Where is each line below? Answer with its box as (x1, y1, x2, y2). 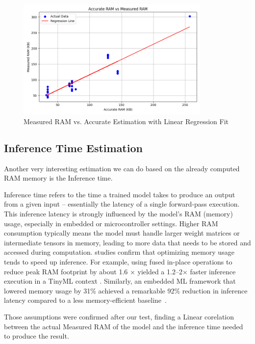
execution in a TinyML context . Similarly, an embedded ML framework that (4, 276, 236, 286)
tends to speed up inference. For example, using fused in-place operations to (4, 256, 232, 266)
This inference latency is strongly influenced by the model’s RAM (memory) (4, 209, 233, 218)
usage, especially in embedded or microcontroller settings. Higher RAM (4, 218, 218, 228)
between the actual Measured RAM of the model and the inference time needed (4, 321, 243, 331)
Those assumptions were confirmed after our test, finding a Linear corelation (4, 311, 234, 321)
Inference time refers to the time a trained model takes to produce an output (4, 189, 235, 199)
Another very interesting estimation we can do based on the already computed (4, 163, 240, 173)
